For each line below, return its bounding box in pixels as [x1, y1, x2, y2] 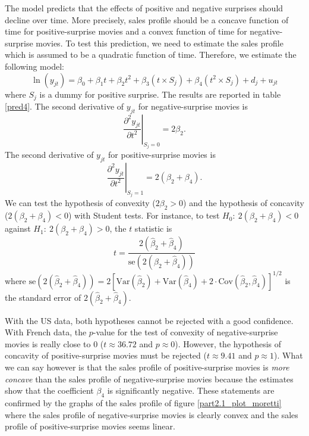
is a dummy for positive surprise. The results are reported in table [39, 88, 281, 100]
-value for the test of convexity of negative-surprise [93, 326, 278, 338]
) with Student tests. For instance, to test [68, 209, 220, 222]
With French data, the [5, 326, 87, 338]
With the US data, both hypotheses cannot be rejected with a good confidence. [5, 314, 294, 326]
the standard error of [5, 291, 81, 303]
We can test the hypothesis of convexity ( [5, 197, 156, 209]
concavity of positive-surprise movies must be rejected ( [5, 349, 207, 362]
